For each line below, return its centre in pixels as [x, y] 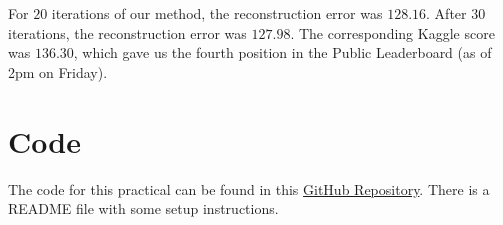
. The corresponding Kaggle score [392, 32]
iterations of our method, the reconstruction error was [217, 13]
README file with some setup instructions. [143, 208]
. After [446, 13]
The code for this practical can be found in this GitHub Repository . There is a [249, 188]
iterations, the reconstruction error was [127, 32]
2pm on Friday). [58, 71]
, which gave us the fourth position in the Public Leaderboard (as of [282, 52]
